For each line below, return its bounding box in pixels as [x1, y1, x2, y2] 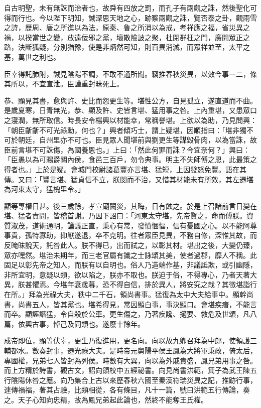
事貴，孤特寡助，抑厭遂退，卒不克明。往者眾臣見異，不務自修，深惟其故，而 [4, 230, 257, 240]
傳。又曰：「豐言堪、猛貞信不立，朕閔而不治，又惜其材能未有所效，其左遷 [4, 174, 246, 184]
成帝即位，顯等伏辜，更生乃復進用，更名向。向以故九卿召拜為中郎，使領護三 [4, 335, 257, 346]
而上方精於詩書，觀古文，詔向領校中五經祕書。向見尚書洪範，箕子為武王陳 [4, 365, 250, 375]
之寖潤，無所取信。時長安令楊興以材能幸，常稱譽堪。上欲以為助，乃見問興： [4, 114, 257, 125]
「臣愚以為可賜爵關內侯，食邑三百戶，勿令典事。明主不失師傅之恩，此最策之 [4, 154, 257, 165]
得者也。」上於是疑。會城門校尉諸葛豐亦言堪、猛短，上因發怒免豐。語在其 [4, 164, 246, 174]
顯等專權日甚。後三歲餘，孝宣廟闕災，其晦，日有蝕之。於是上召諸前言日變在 [4, 200, 257, 211]
